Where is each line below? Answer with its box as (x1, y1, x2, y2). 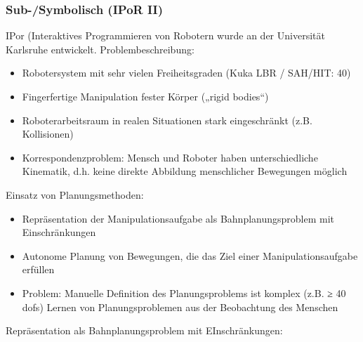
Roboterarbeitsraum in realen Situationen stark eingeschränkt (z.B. (22, 112, 312, 127)
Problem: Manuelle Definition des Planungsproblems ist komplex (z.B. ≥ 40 (22, 285, 346, 300)
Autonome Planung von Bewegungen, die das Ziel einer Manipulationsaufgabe (22, 248, 358, 263)
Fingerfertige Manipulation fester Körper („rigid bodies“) (22, 89, 269, 103)
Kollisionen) (22, 126, 74, 141)
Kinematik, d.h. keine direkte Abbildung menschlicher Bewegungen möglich (22, 164, 348, 178)
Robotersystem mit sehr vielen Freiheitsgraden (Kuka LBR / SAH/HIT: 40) (22, 65, 351, 80)
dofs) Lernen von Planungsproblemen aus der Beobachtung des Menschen (22, 299, 338, 314)
